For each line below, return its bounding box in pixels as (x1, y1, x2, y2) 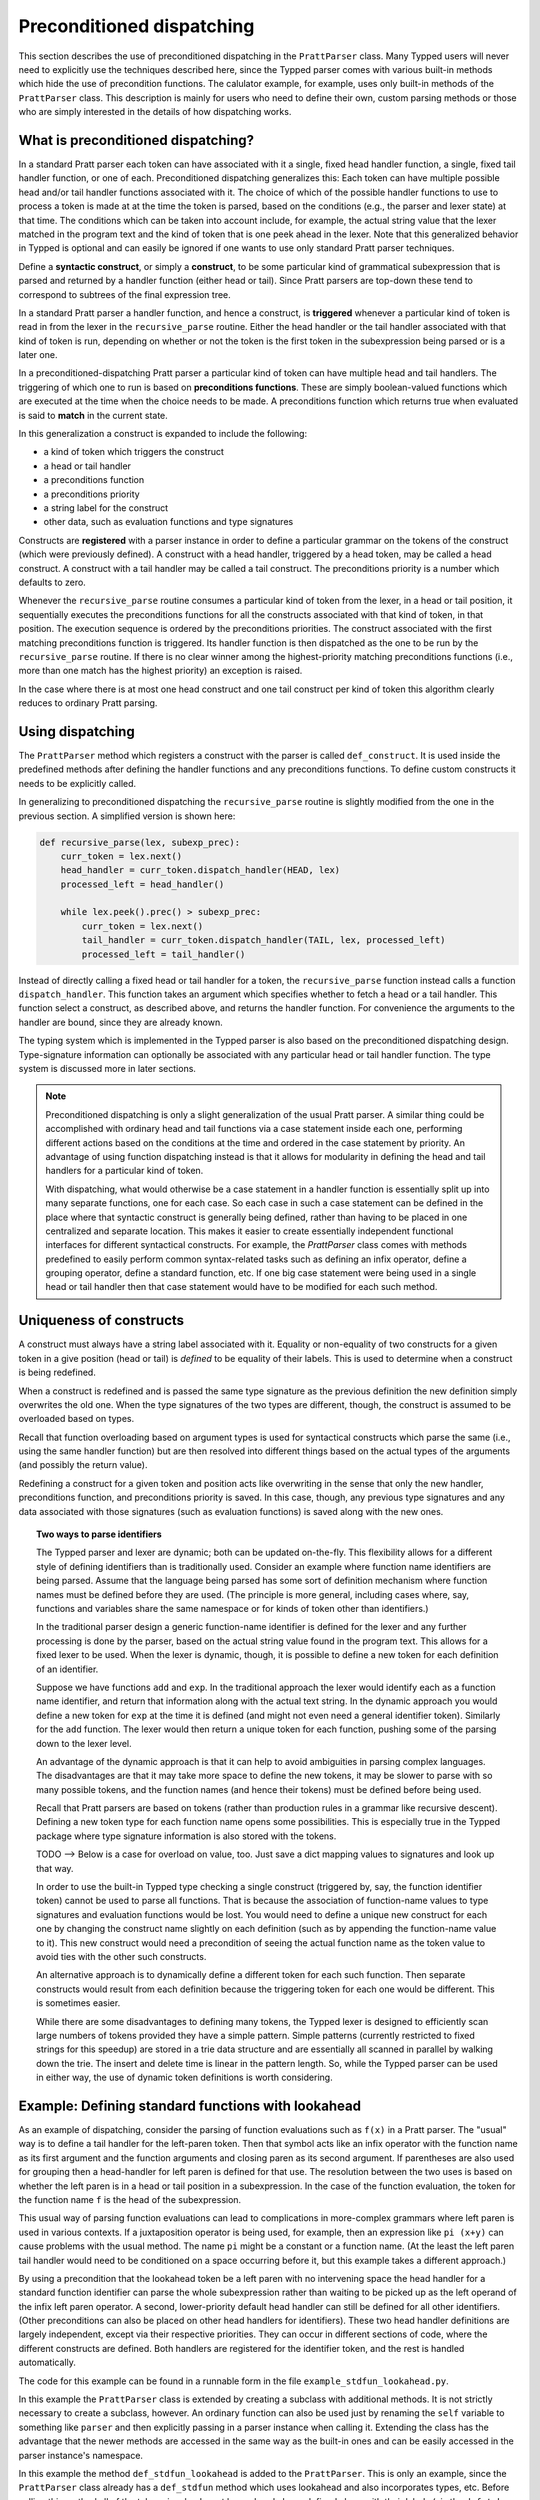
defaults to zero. (18, 576, 87, 588)
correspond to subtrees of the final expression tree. (18, 288, 232, 300)
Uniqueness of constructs (18, 1312, 185, 1329)
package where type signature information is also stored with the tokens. (36, 1830, 337, 1842)
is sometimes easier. (36, 1997, 121, 2009)
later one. (18, 349, 58, 361)
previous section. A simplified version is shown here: (18, 810, 236, 822)
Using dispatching (18, 723, 135, 740)
